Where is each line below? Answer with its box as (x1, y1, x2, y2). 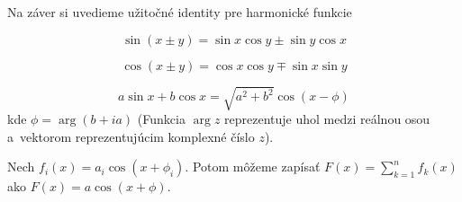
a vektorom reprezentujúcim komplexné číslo (7, 127, 255, 145)
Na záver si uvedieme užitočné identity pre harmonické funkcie (7, 3, 352, 21)
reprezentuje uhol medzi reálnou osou (224, 110, 430, 128)
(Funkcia (137, 110, 186, 128)
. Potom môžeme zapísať (185, 157, 321, 176)
